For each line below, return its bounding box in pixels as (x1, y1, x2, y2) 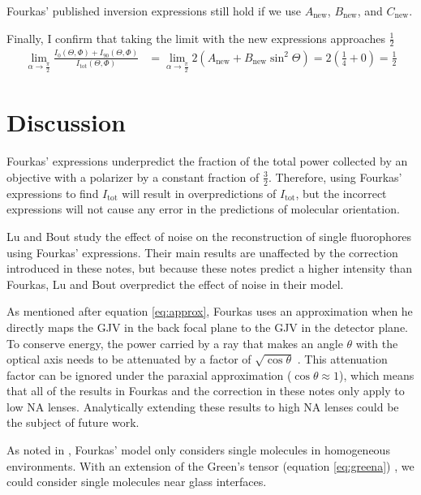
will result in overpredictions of (122, 184, 277, 201)
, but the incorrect (295, 184, 387, 201)
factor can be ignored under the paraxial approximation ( (6, 366, 292, 383)
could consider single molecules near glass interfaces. (6, 473, 267, 490)
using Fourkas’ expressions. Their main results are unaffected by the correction (6, 243, 398, 260)
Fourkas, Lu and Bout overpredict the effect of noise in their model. (6, 275, 344, 292)
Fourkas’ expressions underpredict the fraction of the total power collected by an (6, 153, 408, 170)
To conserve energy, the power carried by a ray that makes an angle (6, 334, 343, 351)
